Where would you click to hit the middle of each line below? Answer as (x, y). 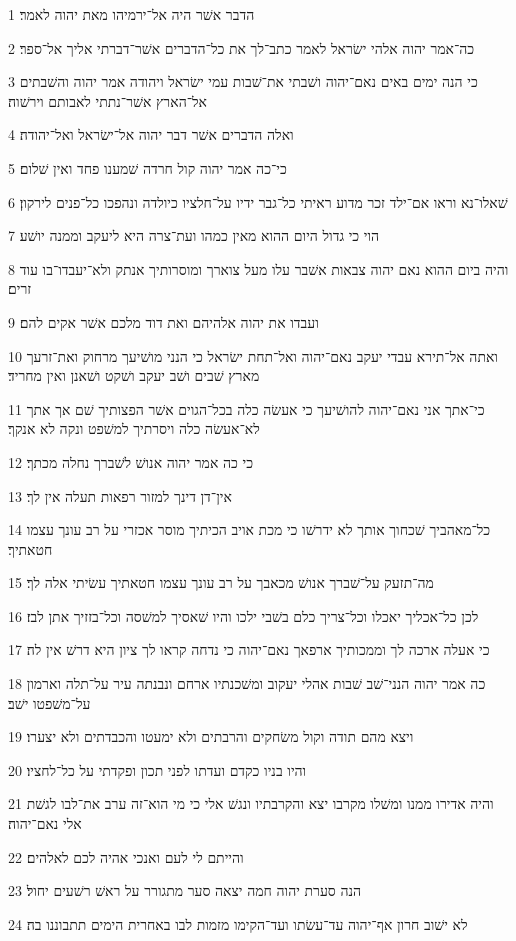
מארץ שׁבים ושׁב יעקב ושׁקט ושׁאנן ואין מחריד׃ (134, 375)
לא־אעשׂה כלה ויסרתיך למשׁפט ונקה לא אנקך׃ (134, 428)
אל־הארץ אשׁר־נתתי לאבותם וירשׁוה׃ (108, 100)
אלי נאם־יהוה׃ (45, 823)
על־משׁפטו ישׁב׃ (49, 702)
